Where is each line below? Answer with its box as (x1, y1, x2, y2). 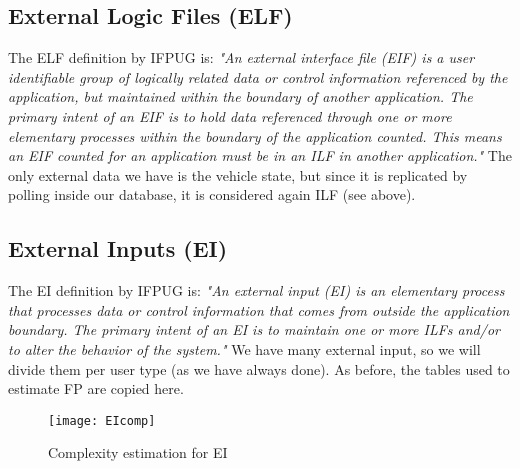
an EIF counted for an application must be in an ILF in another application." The (8, 145, 512, 166)
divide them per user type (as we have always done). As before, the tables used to (8, 358, 510, 379)
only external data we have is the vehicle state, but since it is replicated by (8, 164, 468, 185)
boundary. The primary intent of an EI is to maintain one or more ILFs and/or (8, 319, 500, 340)
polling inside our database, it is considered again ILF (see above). (8, 184, 416, 205)
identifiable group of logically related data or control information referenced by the (8, 66, 508, 87)
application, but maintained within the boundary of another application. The (8, 86, 473, 107)
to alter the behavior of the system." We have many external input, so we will (8, 338, 481, 359)
